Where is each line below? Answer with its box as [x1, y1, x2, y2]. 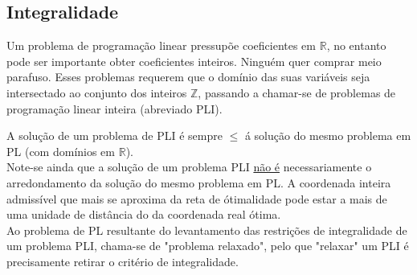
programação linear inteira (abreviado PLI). [6, 100, 223, 117]
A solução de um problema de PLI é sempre [6, 127, 223, 144]
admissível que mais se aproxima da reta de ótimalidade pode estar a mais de [6, 190, 387, 207]
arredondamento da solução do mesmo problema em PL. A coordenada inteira [6, 174, 391, 191]
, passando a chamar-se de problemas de [198, 84, 396, 101]
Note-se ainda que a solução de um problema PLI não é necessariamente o [6, 158, 372, 175]
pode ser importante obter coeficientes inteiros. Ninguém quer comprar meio [6, 52, 382, 69]
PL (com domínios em [6, 142, 116, 159]
